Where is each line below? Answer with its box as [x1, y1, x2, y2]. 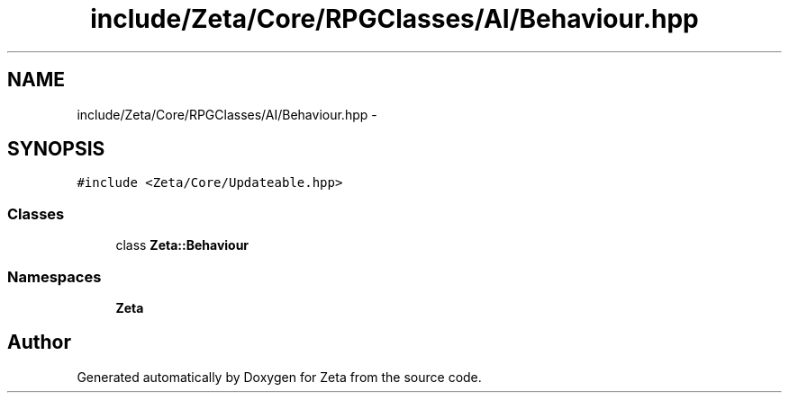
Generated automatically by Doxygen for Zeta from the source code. [77, 369, 482, 385]
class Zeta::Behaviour [115, 237, 249, 253]
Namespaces [7, 267, 102, 286]
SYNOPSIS [7, 138, 105, 161]
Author [7, 331, 71, 354]
